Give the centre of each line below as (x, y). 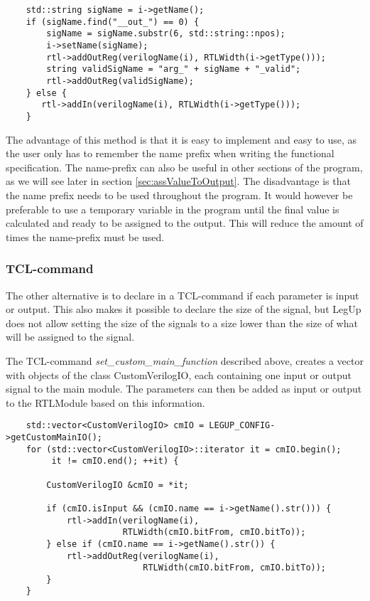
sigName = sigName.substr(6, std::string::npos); (166, 34)
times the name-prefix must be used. (85, 236)
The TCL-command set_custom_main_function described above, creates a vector (185, 360)
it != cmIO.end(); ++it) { (115, 461)
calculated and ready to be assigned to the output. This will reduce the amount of (185, 223)
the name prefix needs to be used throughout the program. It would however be (179, 195)
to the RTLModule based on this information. (105, 402)
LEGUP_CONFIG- (242, 426)
